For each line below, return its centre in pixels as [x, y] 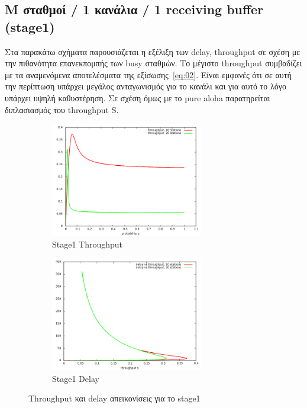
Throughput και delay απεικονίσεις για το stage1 [114, 398]
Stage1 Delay [76, 378]
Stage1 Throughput [88, 244]
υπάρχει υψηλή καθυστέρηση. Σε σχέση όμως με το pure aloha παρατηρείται [138, 97]
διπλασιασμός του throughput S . [62, 109]
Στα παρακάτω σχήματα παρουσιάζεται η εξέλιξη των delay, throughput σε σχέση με [153, 51]
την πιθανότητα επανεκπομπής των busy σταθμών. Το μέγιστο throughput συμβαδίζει [153, 63]
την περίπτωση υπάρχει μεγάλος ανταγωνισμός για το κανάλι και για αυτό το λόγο [146, 86]
